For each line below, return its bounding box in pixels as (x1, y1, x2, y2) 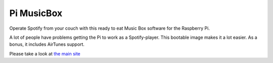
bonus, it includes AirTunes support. (9, 41, 85, 47)
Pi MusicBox (9, 8, 63, 19)
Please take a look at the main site (9, 50, 81, 56)
